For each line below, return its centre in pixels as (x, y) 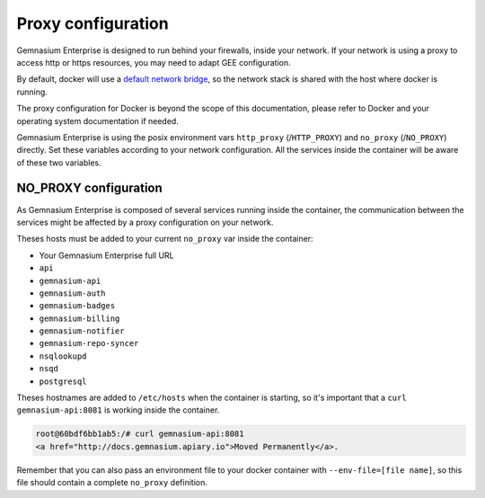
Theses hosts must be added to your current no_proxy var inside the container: (165, 239)
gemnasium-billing (79, 318)
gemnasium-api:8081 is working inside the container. (118, 410)
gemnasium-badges (77, 306)
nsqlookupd (63, 356)
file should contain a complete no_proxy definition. (112, 483)
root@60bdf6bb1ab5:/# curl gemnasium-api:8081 (140, 434)
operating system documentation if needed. (97, 120)
